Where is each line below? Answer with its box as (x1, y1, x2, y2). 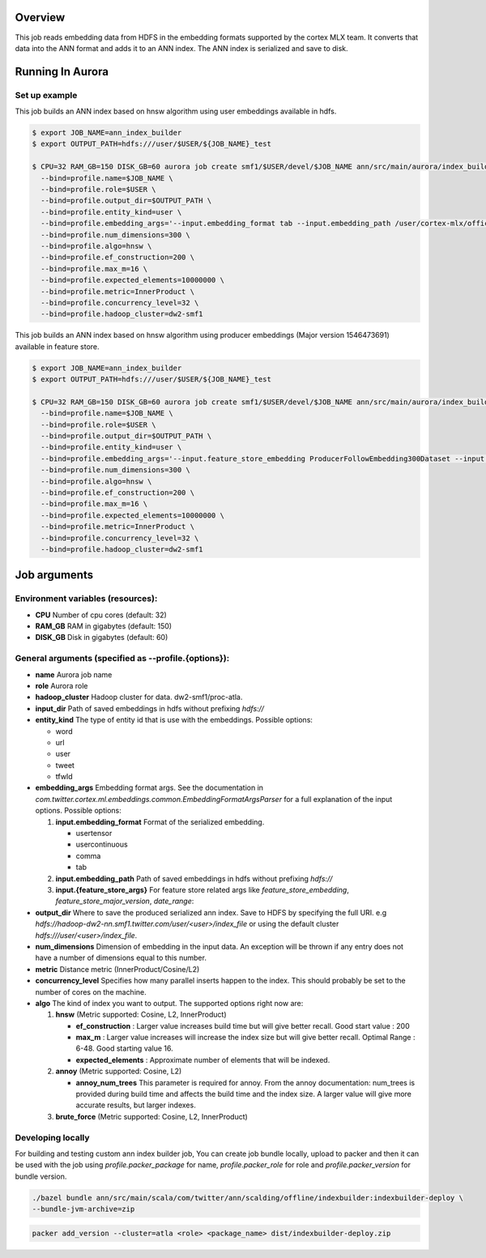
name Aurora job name (35, 669, 113, 680)
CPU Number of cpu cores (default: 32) (35, 610, 168, 620)
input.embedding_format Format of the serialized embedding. (55, 817, 265, 826)
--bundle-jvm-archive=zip (32, 1205, 135, 1214)
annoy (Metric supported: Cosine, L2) (55, 1066, 182, 1077)
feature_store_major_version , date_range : (55, 896, 194, 906)
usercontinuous (75, 839, 129, 850)
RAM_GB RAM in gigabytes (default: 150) (35, 621, 173, 631)
